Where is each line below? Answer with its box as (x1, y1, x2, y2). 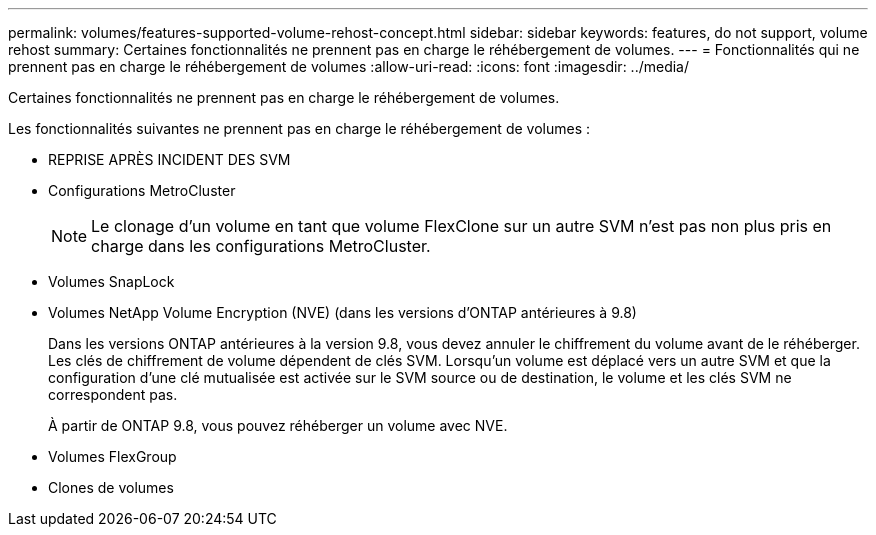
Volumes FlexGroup (48, 448, 177, 465)
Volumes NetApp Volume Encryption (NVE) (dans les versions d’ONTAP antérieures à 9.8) (48, 304, 637, 321)
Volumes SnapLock (48, 273, 175, 290)
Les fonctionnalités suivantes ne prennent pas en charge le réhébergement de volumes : (8, 120, 590, 137)
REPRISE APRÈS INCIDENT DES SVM (48, 151, 291, 168)
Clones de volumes (48, 479, 174, 496)
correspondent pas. (48, 386, 178, 403)
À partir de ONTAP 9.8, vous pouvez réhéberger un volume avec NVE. (48, 417, 508, 434)
